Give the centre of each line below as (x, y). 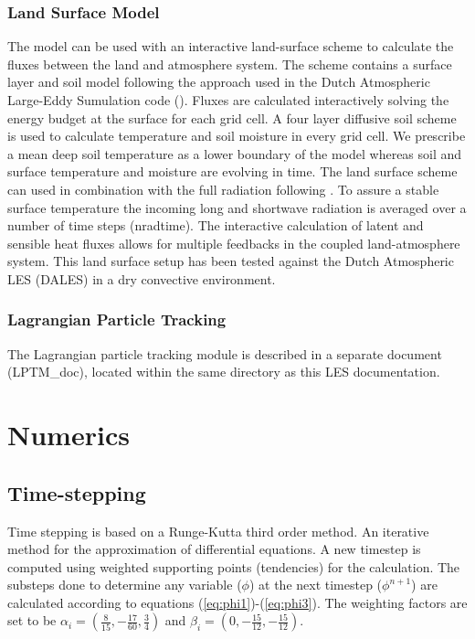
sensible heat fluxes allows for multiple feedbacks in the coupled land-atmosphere (234, 243)
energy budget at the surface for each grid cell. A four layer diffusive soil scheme (232, 117)
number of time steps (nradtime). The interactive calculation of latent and (216, 225)
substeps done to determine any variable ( (125, 585)
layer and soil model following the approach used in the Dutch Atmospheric (219, 82)
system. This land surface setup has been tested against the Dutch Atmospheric (231, 261)
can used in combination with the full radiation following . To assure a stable (223, 189)
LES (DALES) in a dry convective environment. (142, 278)
